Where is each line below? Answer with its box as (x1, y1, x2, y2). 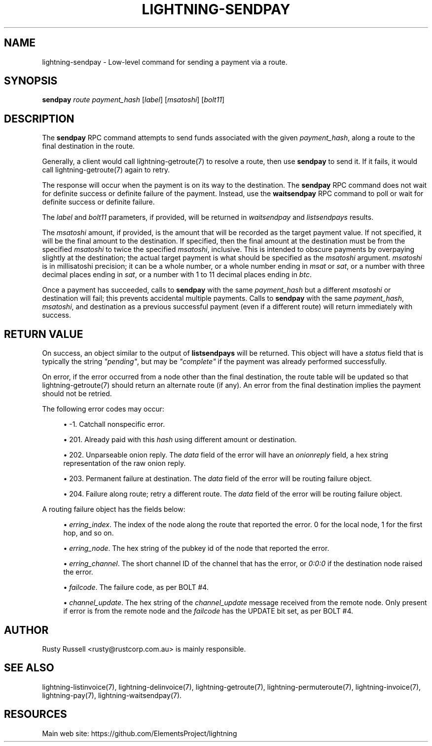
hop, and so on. (63, 529, 114, 538)
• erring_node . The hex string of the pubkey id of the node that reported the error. (63, 544, 329, 553)
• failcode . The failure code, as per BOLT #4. (63, 583, 209, 592)
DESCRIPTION (4, 112, 74, 125)
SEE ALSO (4, 662, 54, 674)
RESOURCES (4, 708, 67, 721)
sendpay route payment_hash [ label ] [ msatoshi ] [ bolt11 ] (42, 95, 225, 104)
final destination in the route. (42, 142, 135, 151)
